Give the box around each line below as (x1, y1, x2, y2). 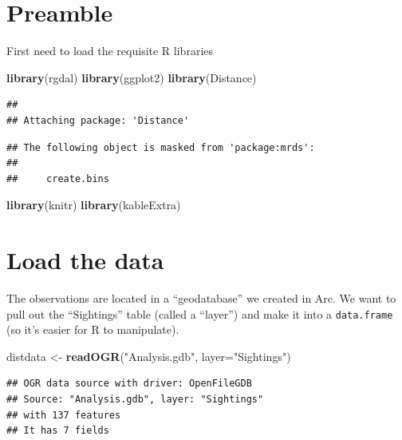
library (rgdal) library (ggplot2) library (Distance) (6, 69, 257, 85)
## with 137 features (6, 409, 121, 421)
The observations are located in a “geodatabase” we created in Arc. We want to (6, 290, 396, 306)
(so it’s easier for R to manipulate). (6, 321, 179, 338)
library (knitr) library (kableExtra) (6, 196, 181, 213)
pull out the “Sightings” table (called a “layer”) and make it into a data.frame (6, 305, 393, 322)
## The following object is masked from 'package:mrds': (6, 141, 315, 153)
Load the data (6, 244, 164, 276)
